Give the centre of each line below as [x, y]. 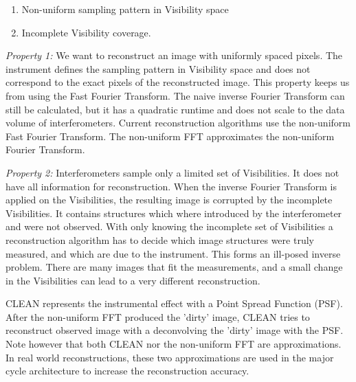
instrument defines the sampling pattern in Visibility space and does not [158, 68]
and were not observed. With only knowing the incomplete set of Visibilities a [169, 226]
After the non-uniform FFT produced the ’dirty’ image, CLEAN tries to [158, 316]
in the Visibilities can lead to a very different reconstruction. [133, 280]
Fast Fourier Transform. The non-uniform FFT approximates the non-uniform [170, 136]
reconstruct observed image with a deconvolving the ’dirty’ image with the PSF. [175, 330]
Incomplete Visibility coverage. [86, 32]
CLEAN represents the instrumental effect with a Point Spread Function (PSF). [174, 303]
